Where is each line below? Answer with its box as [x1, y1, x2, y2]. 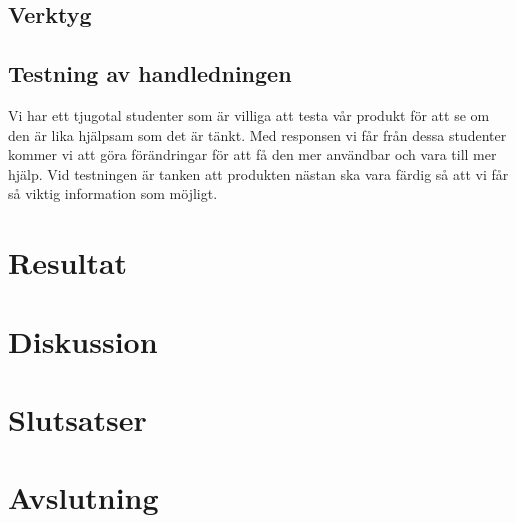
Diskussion [8, 320, 158, 361]
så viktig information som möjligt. [8, 183, 218, 204]
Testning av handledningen [8, 58, 292, 89]
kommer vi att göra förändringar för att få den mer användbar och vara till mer [8, 144, 497, 165]
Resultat [8, 242, 128, 283]
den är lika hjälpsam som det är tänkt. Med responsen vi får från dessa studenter [8, 124, 507, 145]
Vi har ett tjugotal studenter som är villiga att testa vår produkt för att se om [8, 104, 490, 125]
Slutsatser [8, 398, 147, 439]
